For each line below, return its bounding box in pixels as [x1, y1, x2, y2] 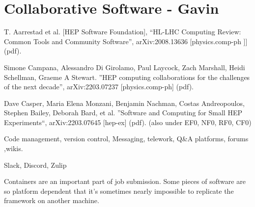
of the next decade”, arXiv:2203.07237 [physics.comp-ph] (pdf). [4, 81, 194, 92]
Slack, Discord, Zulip [4, 159, 67, 170]
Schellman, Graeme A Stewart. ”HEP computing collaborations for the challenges [4, 72, 250, 82]
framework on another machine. [4, 195, 99, 206]
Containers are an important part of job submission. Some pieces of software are [4, 176, 246, 186]
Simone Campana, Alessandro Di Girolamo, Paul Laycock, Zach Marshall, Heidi [4, 62, 245, 72]
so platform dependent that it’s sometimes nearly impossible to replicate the [4, 185, 234, 196]
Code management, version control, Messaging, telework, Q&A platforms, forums [4, 133, 249, 144]
